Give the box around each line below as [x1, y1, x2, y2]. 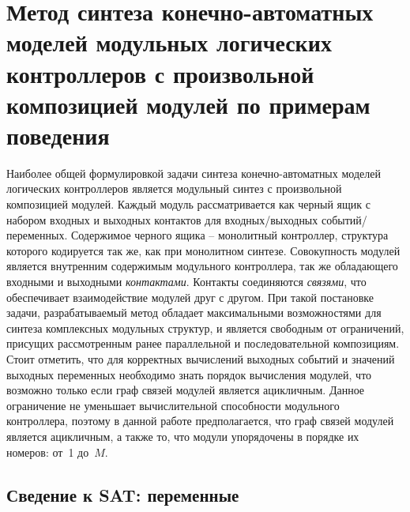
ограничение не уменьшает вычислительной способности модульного [6, 397, 340, 413]
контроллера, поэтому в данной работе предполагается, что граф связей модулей [6, 412, 394, 429]
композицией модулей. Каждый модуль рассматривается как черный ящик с [6, 196, 371, 213]
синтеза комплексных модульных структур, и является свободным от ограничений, [6, 319, 404, 336]
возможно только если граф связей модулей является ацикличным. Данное [6, 382, 365, 398]
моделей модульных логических [6, 26, 332, 58]
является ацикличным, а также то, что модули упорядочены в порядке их [6, 427, 359, 444]
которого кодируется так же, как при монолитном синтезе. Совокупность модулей [6, 242, 401, 258]
